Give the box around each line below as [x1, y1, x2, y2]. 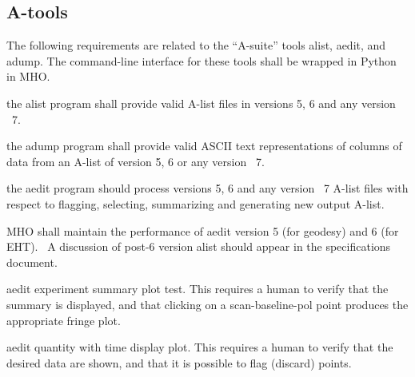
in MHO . [6, 68, 50, 85]
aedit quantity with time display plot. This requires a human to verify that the [6, 339, 393, 355]
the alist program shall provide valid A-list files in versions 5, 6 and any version [6, 94, 396, 111]
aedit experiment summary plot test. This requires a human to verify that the [6, 280, 389, 297]
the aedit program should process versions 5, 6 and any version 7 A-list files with [6, 180, 409, 196]
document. [6, 253, 58, 270]
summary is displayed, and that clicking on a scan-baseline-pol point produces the [6, 296, 409, 312]
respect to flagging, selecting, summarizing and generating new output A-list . [6, 195, 385, 212]
